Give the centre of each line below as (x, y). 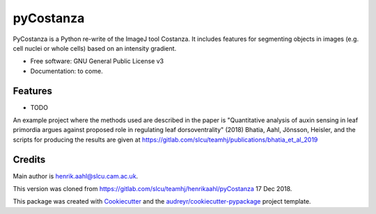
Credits (29, 159)
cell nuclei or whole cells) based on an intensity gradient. (95, 48)
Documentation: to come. (67, 71)
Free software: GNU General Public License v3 (97, 61)
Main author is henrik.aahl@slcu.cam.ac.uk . (76, 176)
